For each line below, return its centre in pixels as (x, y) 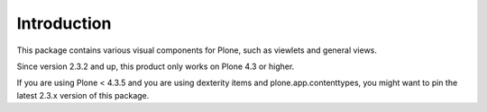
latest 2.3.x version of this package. (83, 95)
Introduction (64, 23)
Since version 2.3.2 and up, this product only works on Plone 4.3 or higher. (156, 66)
